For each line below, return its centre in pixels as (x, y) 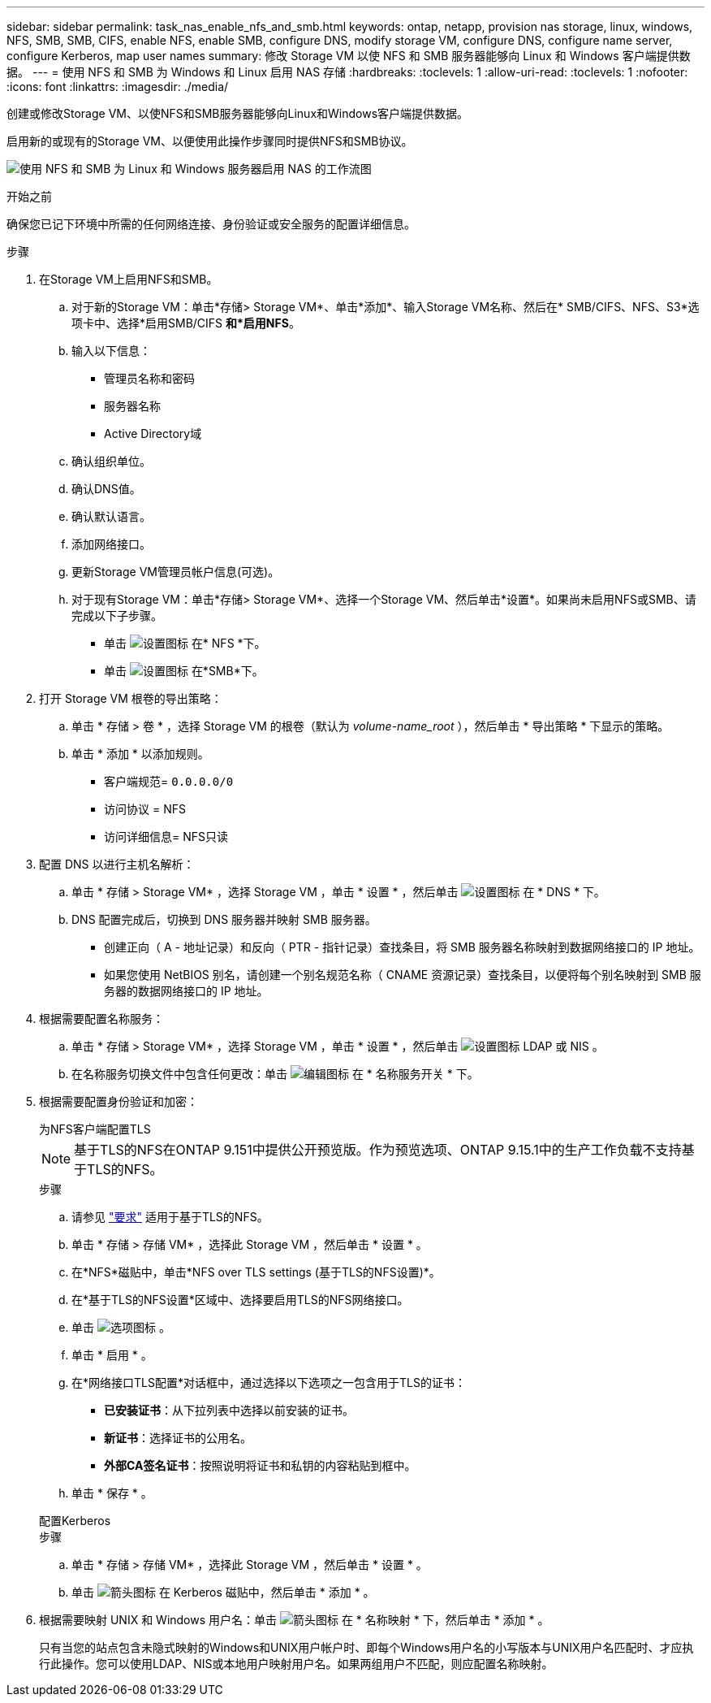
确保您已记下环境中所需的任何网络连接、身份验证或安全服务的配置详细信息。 (211, 224)
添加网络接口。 (111, 544)
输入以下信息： (111, 351)
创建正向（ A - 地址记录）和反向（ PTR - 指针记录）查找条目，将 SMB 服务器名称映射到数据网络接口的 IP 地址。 (402, 947)
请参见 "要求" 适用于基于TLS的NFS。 (170, 1217)
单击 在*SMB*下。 (184, 671)
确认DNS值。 (106, 489)
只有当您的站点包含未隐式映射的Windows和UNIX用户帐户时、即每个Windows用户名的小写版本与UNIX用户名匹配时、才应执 (366, 1647)
